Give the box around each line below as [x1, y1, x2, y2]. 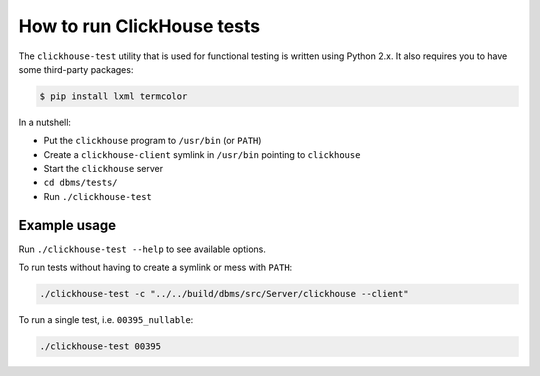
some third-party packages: [18, 63, 134, 75]
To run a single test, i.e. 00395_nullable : [18, 314, 194, 326]
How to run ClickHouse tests [18, 15, 261, 37]
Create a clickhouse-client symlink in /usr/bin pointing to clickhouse [43, 148, 361, 160]
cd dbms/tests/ [43, 177, 119, 189]
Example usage [18, 216, 117, 234]
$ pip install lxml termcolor [39, 90, 188, 102]
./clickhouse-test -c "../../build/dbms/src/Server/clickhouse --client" [39, 288, 409, 300]
